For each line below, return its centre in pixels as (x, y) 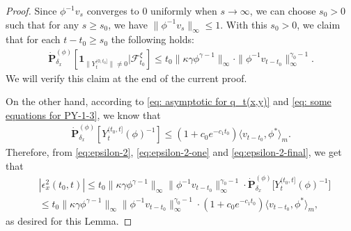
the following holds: (153, 39)
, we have (128, 24)
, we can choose (283, 10)
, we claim (319, 24)
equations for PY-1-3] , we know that (83, 114)
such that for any (42, 24)
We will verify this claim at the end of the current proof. (126, 78)
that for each (33, 39)
